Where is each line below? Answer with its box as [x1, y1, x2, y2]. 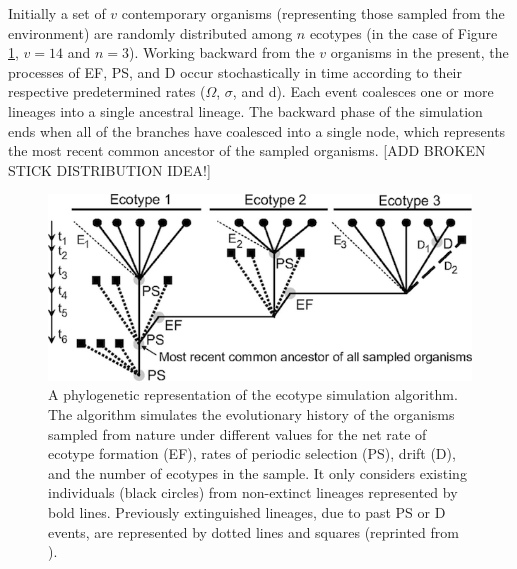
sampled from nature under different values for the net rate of [48, 423, 427, 444]
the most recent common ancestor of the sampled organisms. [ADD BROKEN [8, 140, 486, 161]
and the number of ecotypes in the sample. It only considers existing [48, 462, 467, 483]
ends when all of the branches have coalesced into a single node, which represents [8, 120, 506, 141]
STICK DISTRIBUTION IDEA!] [8, 159, 211, 180]
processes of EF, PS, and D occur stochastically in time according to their [8, 61, 462, 82]
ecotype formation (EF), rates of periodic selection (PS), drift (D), [48, 443, 456, 464]
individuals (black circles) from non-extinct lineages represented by [48, 482, 458, 503]
